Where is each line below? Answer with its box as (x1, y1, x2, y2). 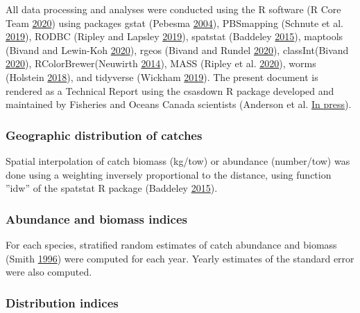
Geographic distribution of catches (6, 126, 203, 143)
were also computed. (6, 265, 92, 279)
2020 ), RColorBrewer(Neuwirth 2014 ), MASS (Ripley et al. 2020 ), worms (6, 56, 316, 71)
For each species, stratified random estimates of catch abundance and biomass (6, 237, 337, 251)
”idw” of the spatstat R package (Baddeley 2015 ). (6, 181, 218, 195)
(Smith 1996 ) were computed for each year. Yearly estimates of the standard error (6, 251, 354, 265)
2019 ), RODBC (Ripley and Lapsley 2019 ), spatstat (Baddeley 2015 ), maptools (6, 29, 343, 44)
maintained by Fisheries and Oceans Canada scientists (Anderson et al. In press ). (6, 97, 352, 111)
